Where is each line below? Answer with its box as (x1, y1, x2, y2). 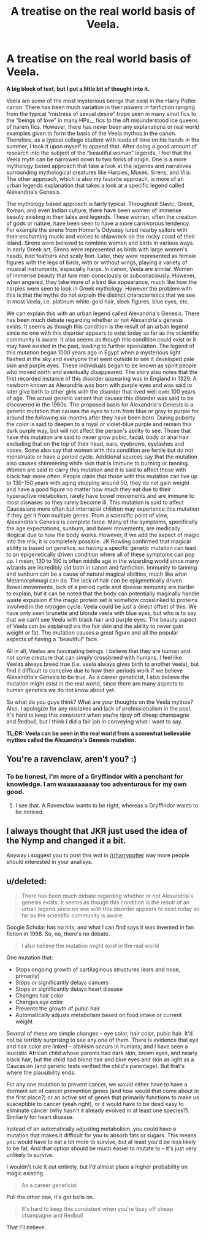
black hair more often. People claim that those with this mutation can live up (6, 472, 198, 479)
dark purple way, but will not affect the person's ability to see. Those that (6, 427, 191, 434)
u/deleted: (6, 876, 47, 887)
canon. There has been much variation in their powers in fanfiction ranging (6, 103, 195, 111)
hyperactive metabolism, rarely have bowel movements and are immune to (6, 492, 195, 499)
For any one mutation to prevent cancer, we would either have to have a (6, 1081, 188, 1088)
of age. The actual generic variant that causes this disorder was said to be (6, 394, 194, 402)
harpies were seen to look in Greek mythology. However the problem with (6, 284, 192, 292)
